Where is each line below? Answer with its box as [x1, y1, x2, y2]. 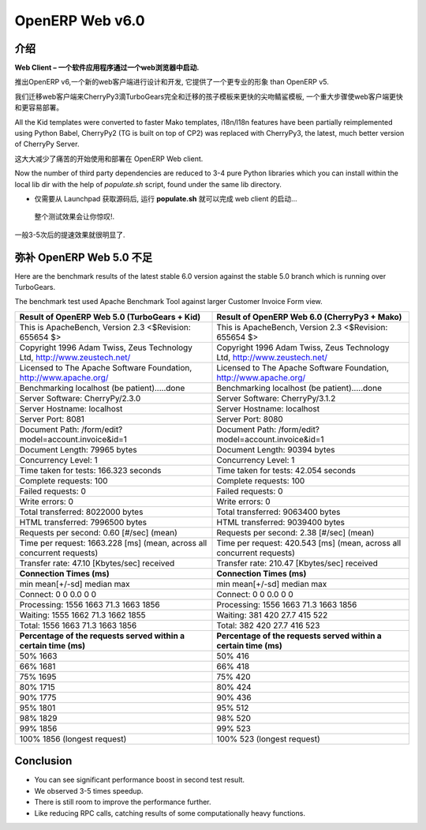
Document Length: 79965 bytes [19, 444, 137, 455]
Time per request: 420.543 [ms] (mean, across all [216, 537, 402, 548]
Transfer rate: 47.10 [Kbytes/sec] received [19, 558, 175, 569]
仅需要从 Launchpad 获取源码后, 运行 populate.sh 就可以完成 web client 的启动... [34, 193, 297, 203]
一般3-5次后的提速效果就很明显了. [14, 230, 125, 239]
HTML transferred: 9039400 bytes [216, 516, 346, 528]
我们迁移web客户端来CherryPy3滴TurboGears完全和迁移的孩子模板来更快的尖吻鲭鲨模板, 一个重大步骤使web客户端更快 [14, 92, 403, 101]
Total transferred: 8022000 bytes [19, 506, 144, 517]
